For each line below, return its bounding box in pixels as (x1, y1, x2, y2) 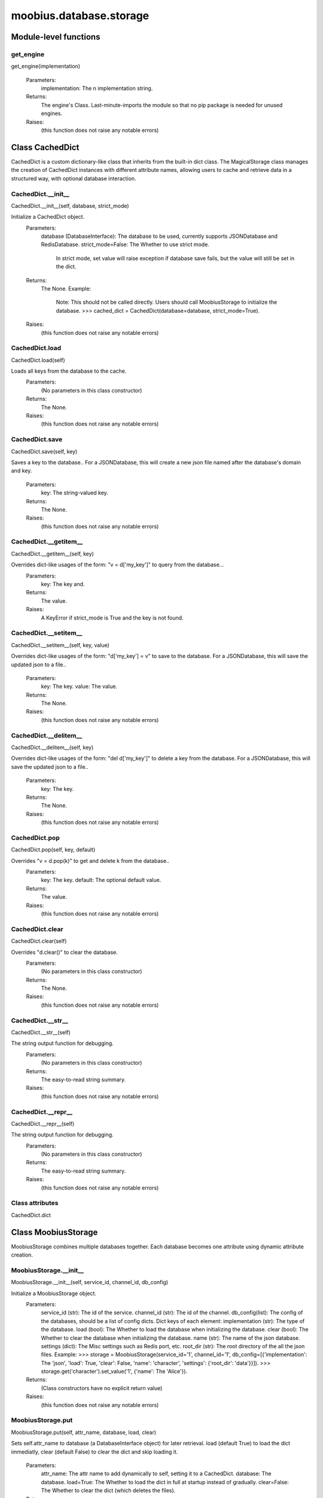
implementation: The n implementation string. (41, 84, 153, 92)
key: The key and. (41, 581, 85, 588)
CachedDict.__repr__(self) (11, 1120, 75, 1127)
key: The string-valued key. (41, 489, 109, 497)
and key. (11, 467, 32, 475)
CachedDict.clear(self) (11, 938, 67, 945)
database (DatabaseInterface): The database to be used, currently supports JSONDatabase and (41, 232, 278, 240)
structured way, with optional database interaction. (11, 174, 136, 182)
